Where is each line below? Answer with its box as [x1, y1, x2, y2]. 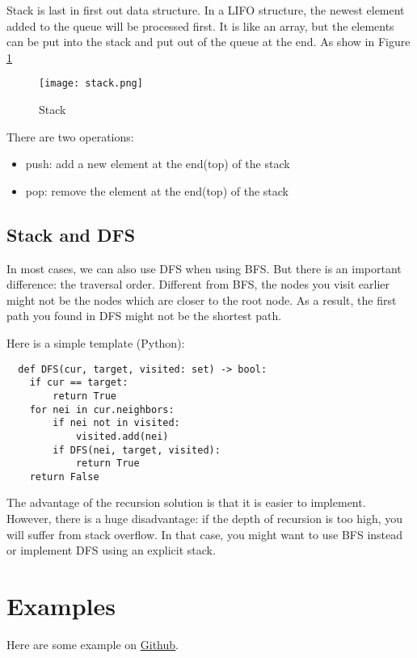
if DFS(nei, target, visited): [53, 444, 221, 456]
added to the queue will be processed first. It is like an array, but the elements [6, 17, 394, 34]
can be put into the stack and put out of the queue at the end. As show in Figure [6, 33, 411, 50]
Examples [6, 589, 116, 622]
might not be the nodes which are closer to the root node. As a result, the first [6, 291, 397, 308]
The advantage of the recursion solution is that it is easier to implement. [6, 494, 366, 511]
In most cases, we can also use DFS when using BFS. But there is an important [6, 259, 402, 276]
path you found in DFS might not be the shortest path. [6, 307, 282, 324]
